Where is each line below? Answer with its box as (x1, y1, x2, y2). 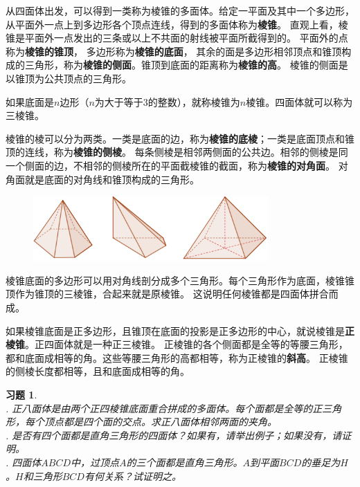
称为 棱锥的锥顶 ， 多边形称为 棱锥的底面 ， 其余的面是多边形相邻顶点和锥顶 (6, 44, 342, 58)
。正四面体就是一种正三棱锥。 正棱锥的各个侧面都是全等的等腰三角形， (25, 337, 348, 351)
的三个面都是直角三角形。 (126, 454, 243, 469)
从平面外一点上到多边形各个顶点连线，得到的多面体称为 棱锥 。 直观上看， (6, 17, 339, 31)
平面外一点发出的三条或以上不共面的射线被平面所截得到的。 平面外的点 (24, 30, 348, 45)
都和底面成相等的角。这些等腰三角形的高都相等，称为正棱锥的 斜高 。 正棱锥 (6, 350, 348, 365)
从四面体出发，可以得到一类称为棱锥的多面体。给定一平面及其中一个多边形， (6, 3, 354, 17)
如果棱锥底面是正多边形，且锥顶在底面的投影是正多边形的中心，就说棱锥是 (6, 323, 345, 338)
